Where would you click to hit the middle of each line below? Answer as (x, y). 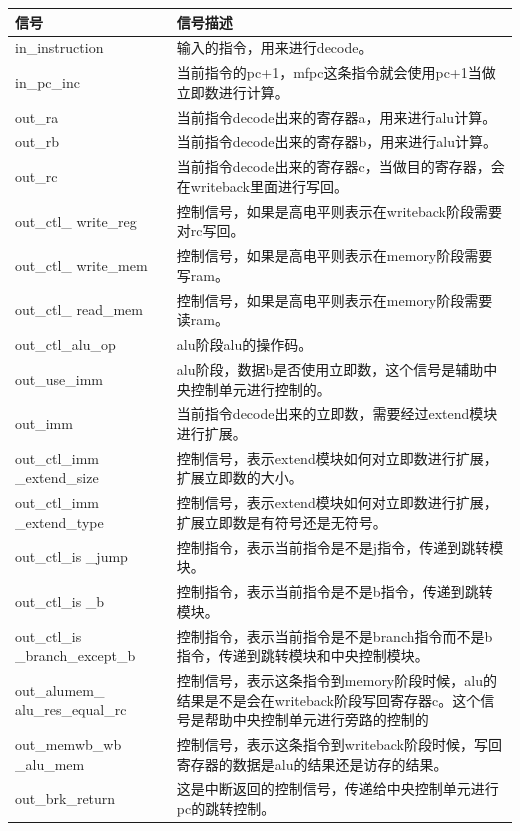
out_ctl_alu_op (65, 344)
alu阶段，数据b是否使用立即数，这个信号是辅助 (330, 368)
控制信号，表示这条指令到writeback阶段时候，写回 (339, 744)
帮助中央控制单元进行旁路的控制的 (316, 719)
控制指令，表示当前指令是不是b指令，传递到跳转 (334, 591)
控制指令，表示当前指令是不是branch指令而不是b (334, 635)
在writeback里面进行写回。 (262, 185)
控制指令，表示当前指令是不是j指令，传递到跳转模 (340, 546)
